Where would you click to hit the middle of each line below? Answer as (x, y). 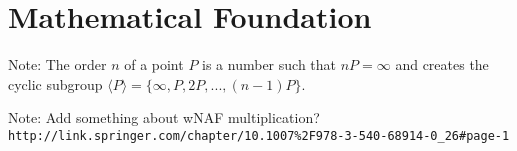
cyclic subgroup (55, 83)
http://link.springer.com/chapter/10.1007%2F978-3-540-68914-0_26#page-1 (259, 135)
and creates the (442, 64)
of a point (154, 64)
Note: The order (57, 64)
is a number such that (269, 64)
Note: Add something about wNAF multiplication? (164, 117)
